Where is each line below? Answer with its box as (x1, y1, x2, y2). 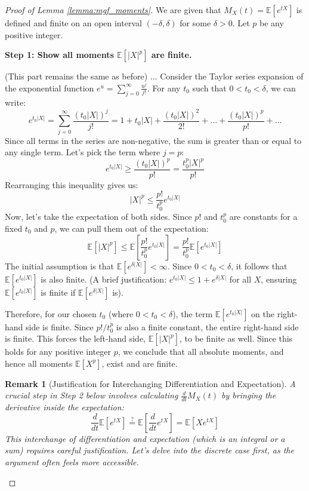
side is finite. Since (26, 320, 94, 333)
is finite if (41, 286, 76, 298)
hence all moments (5, 357, 73, 369)
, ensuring (261, 272, 297, 285)
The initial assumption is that (5, 259, 115, 272)
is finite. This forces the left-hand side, (5, 332, 146, 345)
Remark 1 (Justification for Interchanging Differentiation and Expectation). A (5, 377, 296, 389)
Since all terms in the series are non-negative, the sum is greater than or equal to (5, 134, 302, 146)
